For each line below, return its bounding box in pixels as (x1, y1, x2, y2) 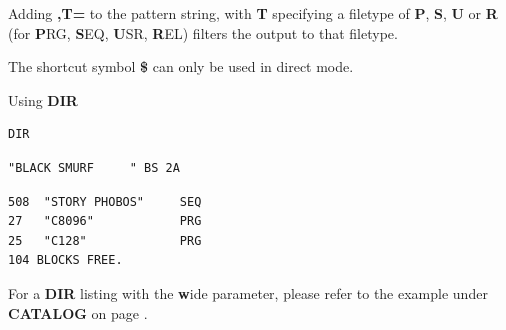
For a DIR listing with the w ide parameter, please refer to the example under (8, 282, 488, 303)
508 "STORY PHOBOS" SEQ (8, 194, 202, 209)
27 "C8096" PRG (8, 214, 202, 229)
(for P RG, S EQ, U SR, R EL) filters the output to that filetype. (8, 22, 398, 43)
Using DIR (8, 89, 78, 110)
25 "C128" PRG (8, 233, 202, 248)
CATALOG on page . (8, 302, 148, 323)
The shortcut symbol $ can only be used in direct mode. (8, 56, 354, 77)
